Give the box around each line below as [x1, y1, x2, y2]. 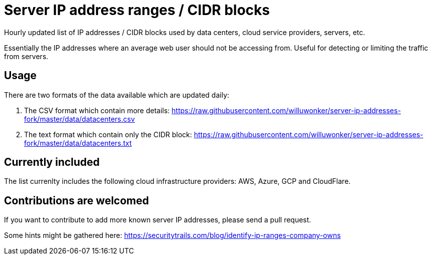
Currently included [4, 156, 100, 169]
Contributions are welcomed [4, 194, 149, 207]
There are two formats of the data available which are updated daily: [4, 90, 229, 99]
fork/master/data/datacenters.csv [24, 114, 135, 123]
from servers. [4, 52, 49, 61]
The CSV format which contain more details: [24, 106, 170, 115]
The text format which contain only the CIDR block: [24, 130, 192, 139]
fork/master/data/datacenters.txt [24, 138, 132, 147]
